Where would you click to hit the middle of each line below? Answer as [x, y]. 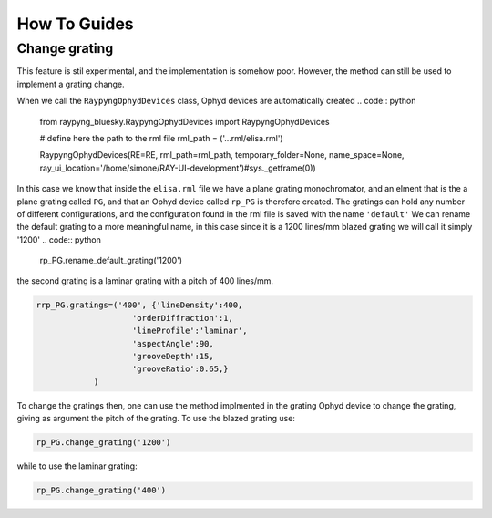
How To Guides [75, 24]
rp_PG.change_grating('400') [101, 491]
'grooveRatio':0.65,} [180, 369]
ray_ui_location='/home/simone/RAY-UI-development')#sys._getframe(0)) [178, 168]
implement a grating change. [71, 84]
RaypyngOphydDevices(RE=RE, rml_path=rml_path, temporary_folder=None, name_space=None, [222, 155]
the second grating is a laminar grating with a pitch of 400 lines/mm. [145, 281]
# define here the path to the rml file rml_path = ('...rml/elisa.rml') [161, 138]
